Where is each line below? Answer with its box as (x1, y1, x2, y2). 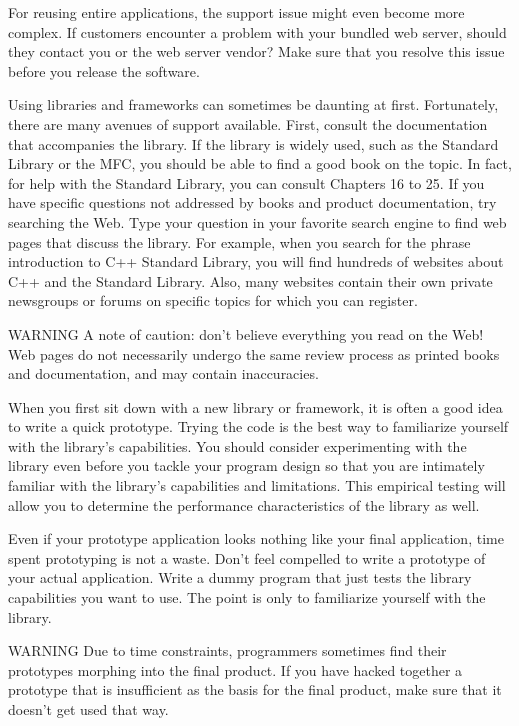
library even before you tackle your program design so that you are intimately (8, 455, 485, 476)
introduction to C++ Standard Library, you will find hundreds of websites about (8, 251, 504, 272)
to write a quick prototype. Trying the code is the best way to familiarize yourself (8, 416, 509, 437)
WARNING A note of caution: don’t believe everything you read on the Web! (8, 323, 484, 344)
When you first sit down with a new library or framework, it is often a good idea (8, 396, 503, 417)
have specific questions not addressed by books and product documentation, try (8, 192, 497, 213)
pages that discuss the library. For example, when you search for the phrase (8, 231, 471, 252)
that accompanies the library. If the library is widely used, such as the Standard (8, 133, 499, 154)
